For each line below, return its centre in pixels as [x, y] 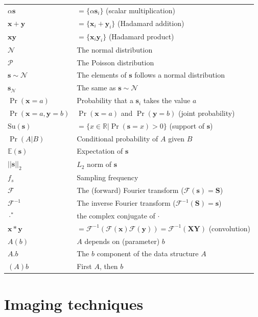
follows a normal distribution [180, 75]
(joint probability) [207, 113]
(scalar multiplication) [140, 10]
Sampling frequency [108, 177]
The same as [96, 88]
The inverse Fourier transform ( [126, 203]
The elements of [102, 75]
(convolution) [229, 228]
